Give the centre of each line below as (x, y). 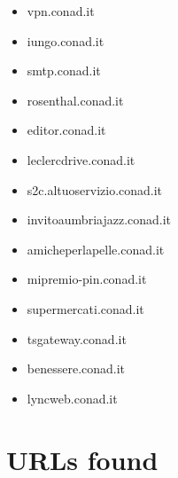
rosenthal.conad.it (75, 100)
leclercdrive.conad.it (81, 159)
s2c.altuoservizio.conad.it (95, 189)
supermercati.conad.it (85, 308)
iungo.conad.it (66, 40)
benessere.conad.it (76, 368)
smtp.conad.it (64, 71)
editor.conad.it (66, 130)
